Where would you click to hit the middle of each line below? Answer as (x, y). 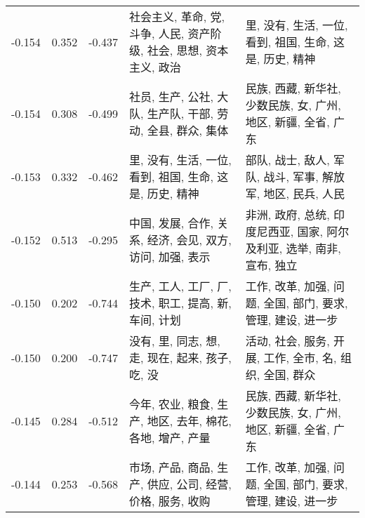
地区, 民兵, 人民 (304, 193)
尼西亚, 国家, (290, 231)
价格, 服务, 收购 (170, 501)
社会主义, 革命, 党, (177, 16)
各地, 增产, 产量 (170, 438)
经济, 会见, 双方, (189, 240)
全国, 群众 (290, 374)
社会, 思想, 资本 (188, 50)
